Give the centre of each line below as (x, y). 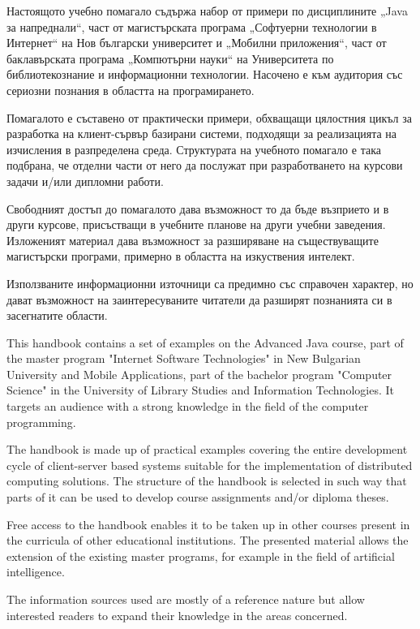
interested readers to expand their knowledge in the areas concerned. (177, 615)
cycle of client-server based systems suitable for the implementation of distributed (210, 465)
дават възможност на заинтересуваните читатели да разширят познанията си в (199, 299)
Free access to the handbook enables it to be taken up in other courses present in (208, 524)
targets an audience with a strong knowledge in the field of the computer (188, 406)
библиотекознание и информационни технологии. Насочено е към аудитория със (205, 74)
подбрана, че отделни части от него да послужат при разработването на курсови (205, 165)
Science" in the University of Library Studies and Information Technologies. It (200, 390)
